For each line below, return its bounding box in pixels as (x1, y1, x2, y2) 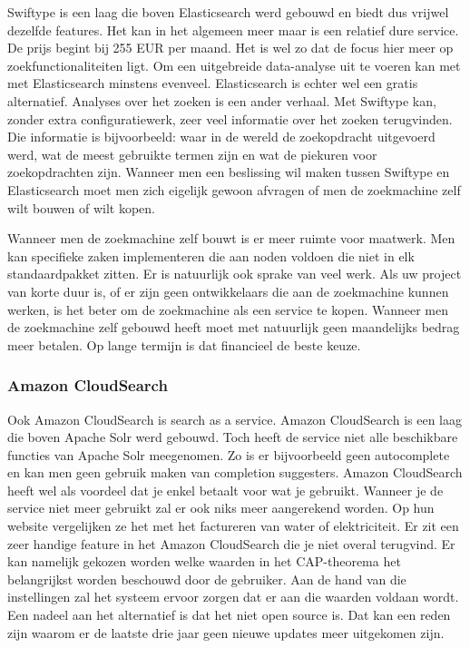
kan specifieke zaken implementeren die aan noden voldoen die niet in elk (7, 246, 415, 265)
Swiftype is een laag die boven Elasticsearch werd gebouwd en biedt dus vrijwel (7, 3, 449, 21)
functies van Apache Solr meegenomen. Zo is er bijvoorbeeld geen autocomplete (7, 445, 450, 464)
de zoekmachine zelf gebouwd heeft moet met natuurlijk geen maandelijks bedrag (7, 318, 460, 337)
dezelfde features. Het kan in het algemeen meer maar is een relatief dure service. (7, 20, 459, 39)
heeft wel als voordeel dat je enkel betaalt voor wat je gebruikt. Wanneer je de (7, 480, 444, 499)
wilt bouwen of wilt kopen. (7, 198, 155, 217)
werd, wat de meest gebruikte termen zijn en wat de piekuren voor (7, 144, 377, 163)
